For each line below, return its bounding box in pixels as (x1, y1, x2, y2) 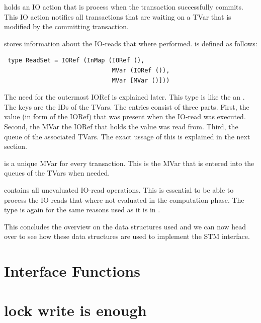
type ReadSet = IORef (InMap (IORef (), (8, 57, 145, 64)
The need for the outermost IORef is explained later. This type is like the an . (4, 92, 245, 102)
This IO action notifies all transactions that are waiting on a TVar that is (4, 11, 231, 22)
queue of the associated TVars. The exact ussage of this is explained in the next (4, 131, 250, 141)
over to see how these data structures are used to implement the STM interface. (4, 231, 250, 241)
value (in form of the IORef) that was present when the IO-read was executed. (4, 111, 246, 122)
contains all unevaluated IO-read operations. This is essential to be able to (4, 184, 234, 195)
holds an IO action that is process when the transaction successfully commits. (4, 2, 243, 12)
